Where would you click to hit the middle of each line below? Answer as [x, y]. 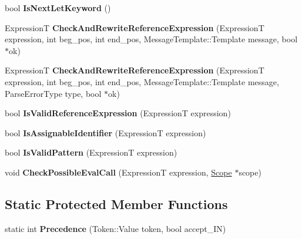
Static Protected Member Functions [116, 203]
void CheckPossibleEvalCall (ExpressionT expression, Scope [118, 172]
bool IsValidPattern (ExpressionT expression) [91, 152]
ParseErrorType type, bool [53, 93]
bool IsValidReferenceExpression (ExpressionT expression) [118, 113]
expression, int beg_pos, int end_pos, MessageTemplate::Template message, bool [151, 39]
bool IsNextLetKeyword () [58, 8]
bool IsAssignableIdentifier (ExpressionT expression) [105, 132]
